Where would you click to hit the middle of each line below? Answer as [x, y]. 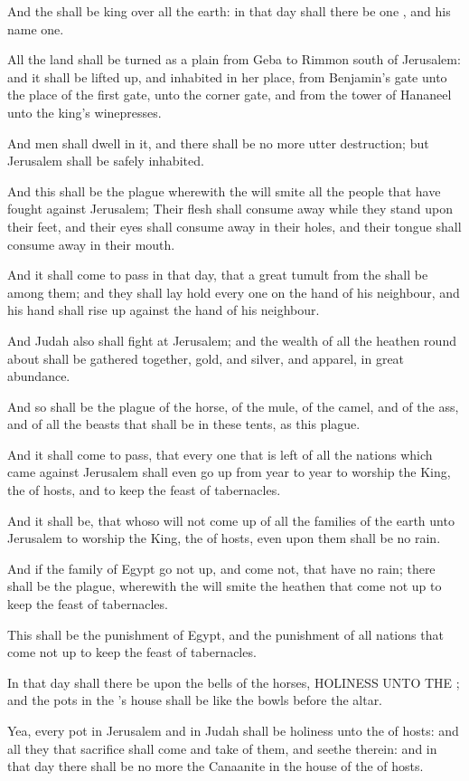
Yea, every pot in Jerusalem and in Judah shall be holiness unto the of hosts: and [233, 730]
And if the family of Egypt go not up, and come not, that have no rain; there [221, 568]
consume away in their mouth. [91, 244]
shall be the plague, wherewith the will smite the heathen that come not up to [225, 586]
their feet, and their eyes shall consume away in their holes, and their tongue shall [234, 226]
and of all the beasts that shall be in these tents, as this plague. [184, 424]
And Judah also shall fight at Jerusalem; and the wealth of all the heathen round [232, 340]
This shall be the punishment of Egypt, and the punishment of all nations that [225, 634]
